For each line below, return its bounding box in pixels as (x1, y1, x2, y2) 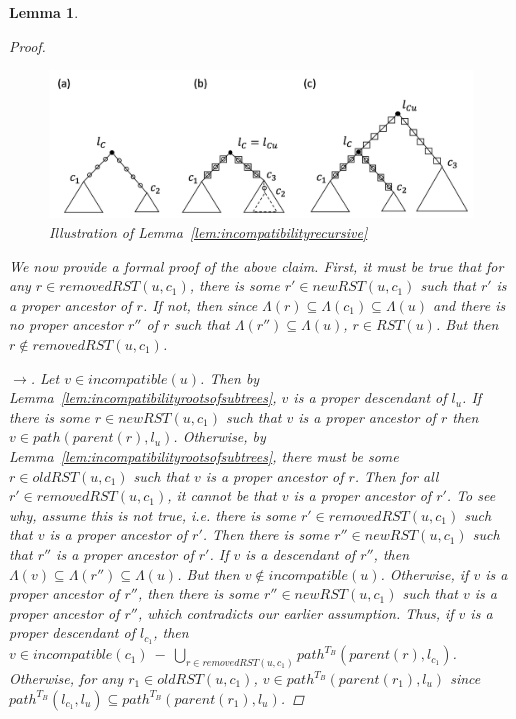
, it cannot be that (167, 485, 277, 506)
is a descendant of (245, 543, 356, 564)
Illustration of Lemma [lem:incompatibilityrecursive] (49, 222, 368, 243)
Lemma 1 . (9, 2, 79, 22)
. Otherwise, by (173, 426, 266, 447)
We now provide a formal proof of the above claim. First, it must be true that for (9, 255, 504, 276)
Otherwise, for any (9, 668, 124, 689)
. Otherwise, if (380, 563, 469, 584)
